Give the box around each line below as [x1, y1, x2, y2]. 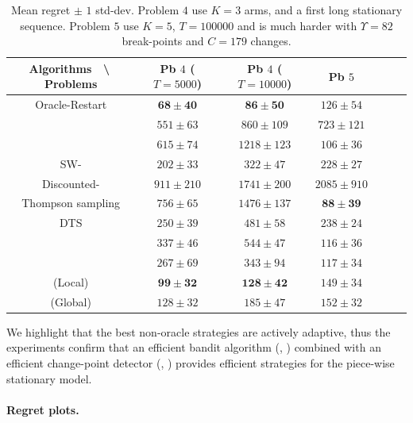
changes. [250, 33, 291, 49]
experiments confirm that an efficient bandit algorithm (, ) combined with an [6, 339, 381, 356]
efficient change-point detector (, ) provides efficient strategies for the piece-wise [6, 354, 395, 371]
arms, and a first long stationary [244, 2, 403, 17]
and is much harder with [237, 17, 357, 33]
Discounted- [41, 175, 100, 191]
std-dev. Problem [95, 2, 179, 17]
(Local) [53, 273, 89, 290]
